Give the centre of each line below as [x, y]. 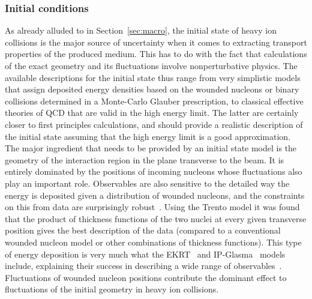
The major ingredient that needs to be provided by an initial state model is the [151, 148]
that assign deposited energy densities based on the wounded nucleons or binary [152, 89]
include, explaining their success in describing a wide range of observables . [143, 266]
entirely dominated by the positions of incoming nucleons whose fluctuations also [154, 171]
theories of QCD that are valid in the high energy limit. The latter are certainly [152, 113]
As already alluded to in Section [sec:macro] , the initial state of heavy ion [141, 30]
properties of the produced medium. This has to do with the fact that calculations [156, 54]
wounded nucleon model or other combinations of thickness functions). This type [153, 242]
